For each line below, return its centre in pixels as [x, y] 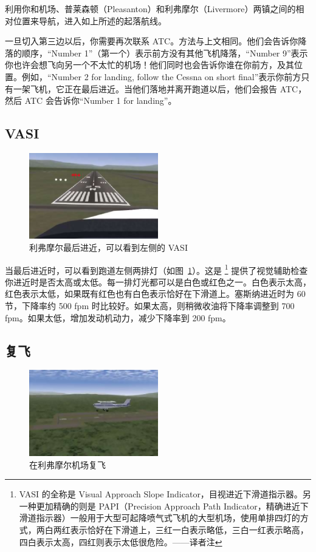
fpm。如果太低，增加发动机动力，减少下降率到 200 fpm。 [118, 317]
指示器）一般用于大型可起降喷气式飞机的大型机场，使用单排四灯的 [168, 518]
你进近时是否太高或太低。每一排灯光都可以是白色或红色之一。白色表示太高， [158, 281]
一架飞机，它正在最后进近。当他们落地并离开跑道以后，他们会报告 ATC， [160, 88]
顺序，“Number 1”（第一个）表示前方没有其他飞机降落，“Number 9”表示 [165, 53]
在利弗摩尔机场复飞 [67, 464]
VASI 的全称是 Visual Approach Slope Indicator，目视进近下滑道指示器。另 [165, 494]
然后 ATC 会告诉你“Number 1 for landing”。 [91, 101]
